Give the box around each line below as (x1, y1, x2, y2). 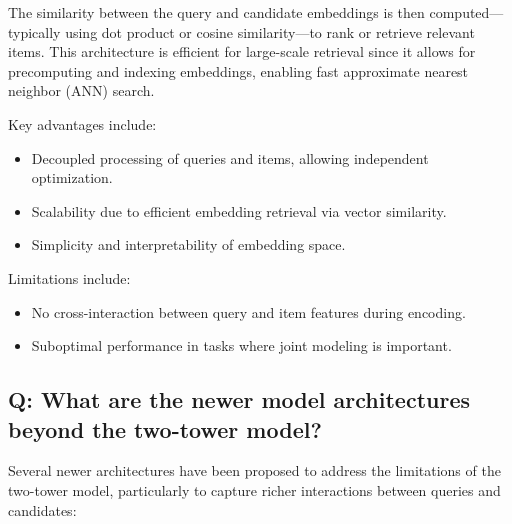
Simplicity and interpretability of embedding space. (31, 234, 346, 255)
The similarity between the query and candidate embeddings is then (8, 2, 425, 22)
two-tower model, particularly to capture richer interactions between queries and (8, 479, 501, 500)
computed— (429, 2, 504, 22)
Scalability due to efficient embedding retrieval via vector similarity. (31, 200, 447, 221)
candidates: (8, 499, 77, 520)
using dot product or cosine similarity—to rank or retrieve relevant (65, 21, 475, 42)
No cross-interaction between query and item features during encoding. (31, 301, 466, 322)
